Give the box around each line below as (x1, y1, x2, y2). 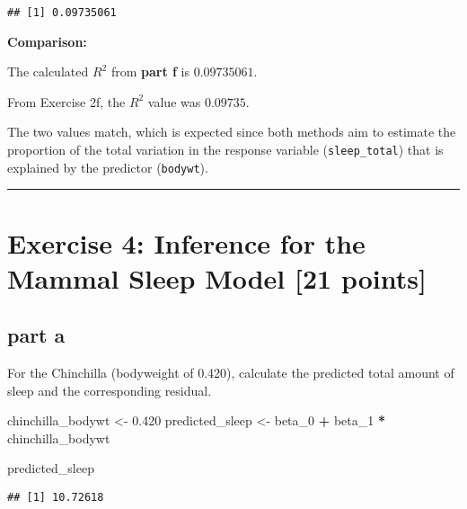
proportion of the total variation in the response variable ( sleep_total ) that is (7, 140, 444, 159)
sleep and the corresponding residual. (7, 380, 212, 399)
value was (147, 92, 201, 111)
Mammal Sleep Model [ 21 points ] (7, 259, 427, 296)
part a (7, 321, 66, 349)
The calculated (7, 62, 89, 81)
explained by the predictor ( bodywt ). (7, 157, 208, 176)
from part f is (110, 62, 190, 81)
